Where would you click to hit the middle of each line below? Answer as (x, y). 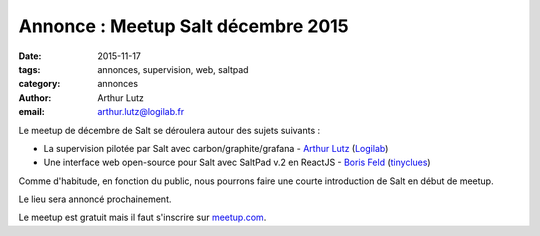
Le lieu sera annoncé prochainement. (95, 199)
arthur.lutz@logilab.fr (141, 112)
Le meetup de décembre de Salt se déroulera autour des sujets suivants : (169, 130)
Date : (30, 56)
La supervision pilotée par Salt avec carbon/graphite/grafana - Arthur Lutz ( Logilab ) (216, 148)
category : (39, 84)
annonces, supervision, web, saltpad (173, 69)
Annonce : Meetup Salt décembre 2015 (183, 26)
